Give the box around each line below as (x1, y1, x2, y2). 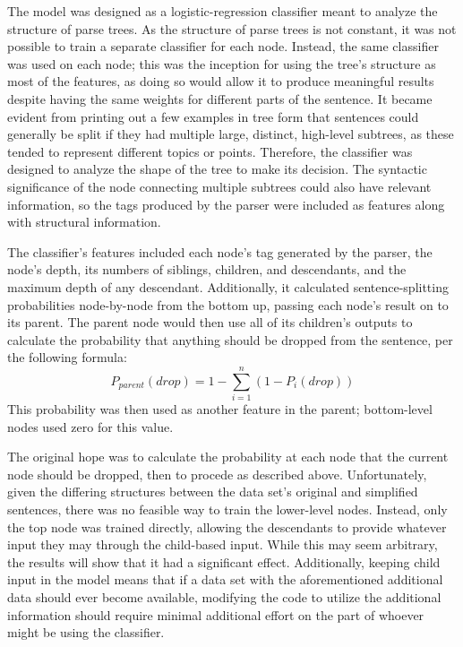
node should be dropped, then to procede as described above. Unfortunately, (7, 464, 427, 483)
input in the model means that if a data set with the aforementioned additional (7, 570, 443, 589)
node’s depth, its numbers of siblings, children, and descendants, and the (7, 260, 407, 279)
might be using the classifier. (7, 623, 165, 642)
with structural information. (7, 212, 161, 231)
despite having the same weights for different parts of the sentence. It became (7, 89, 433, 108)
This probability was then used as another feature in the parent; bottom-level (7, 400, 433, 418)
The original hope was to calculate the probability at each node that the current (7, 447, 449, 466)
